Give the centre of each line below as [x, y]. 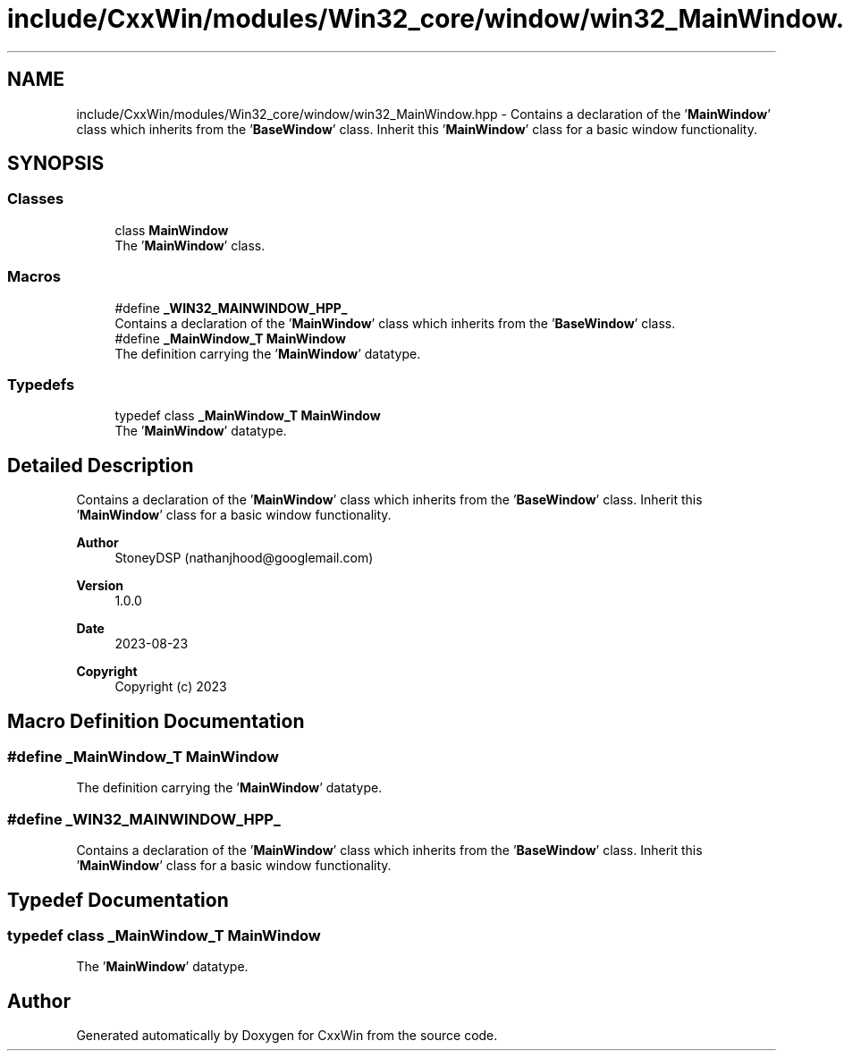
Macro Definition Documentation [156, 721]
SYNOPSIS [56, 164]
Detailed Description [101, 465]
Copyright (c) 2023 [171, 687]
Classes [36, 199]
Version [100, 586]
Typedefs [41, 384]
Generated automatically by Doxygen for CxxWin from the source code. [287, 1036]
